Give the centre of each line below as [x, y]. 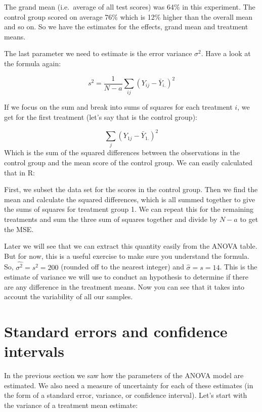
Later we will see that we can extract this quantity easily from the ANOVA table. [131, 246]
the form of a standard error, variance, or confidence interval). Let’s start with [126, 395]
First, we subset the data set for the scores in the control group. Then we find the [131, 189]
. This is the [238, 267]
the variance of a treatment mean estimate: [71, 405]
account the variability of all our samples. [69, 296]
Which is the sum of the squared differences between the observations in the [122, 152]
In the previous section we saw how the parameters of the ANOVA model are [124, 375]
